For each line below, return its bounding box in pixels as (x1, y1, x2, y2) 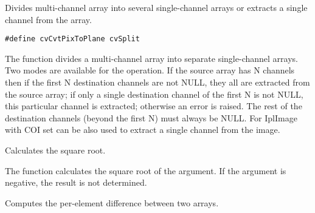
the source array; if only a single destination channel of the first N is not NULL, (5, 87, 303, 100)
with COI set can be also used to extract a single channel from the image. (5, 123, 280, 136)
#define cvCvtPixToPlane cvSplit (5, 35, 140, 44)
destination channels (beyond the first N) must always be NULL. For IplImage (5, 111, 297, 124)
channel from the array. (5, 13, 92, 25)
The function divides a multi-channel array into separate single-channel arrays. (5, 52, 298, 64)
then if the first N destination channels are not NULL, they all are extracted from (5, 76, 310, 89)
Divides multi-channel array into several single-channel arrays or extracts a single (5, 1, 308, 13)
